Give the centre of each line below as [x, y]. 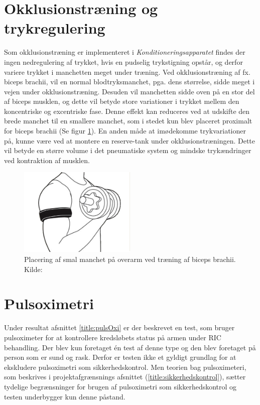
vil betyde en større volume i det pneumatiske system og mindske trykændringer [128, 150]
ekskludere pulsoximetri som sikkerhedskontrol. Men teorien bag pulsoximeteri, [125, 367]
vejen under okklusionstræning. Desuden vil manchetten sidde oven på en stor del [129, 91]
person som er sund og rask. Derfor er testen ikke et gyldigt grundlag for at [120, 357]
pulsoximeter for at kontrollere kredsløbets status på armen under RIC [113, 337]
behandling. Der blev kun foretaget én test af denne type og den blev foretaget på [130, 347]
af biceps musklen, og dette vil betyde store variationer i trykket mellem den [122, 101]
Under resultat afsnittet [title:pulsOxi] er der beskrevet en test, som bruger [119, 327]
